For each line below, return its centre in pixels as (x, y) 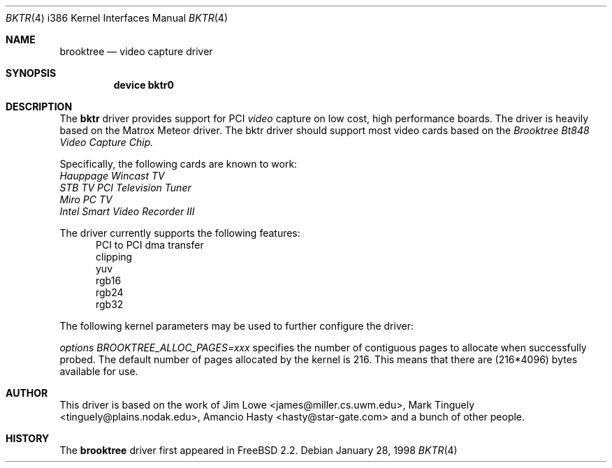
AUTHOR (27, 393)
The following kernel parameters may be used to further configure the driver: (236, 326)
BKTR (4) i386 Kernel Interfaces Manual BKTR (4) (117, 18)
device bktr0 (144, 85)
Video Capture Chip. (107, 142)
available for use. (99, 371)
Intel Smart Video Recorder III (127, 211)
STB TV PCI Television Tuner (125, 188)
